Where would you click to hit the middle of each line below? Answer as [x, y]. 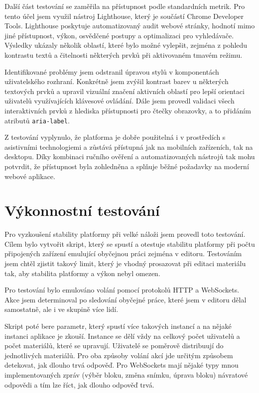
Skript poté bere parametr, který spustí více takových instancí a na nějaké [118, 326]
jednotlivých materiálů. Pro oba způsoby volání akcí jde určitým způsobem [119, 355]
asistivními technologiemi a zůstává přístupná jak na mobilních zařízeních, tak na [129, 147]
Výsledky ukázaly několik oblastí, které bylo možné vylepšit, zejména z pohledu [126, 45]
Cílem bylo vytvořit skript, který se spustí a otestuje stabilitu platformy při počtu [130, 244]
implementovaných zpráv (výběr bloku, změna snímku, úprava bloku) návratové [126, 375]
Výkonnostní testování [82, 210]
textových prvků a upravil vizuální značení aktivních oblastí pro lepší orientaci [125, 91]
